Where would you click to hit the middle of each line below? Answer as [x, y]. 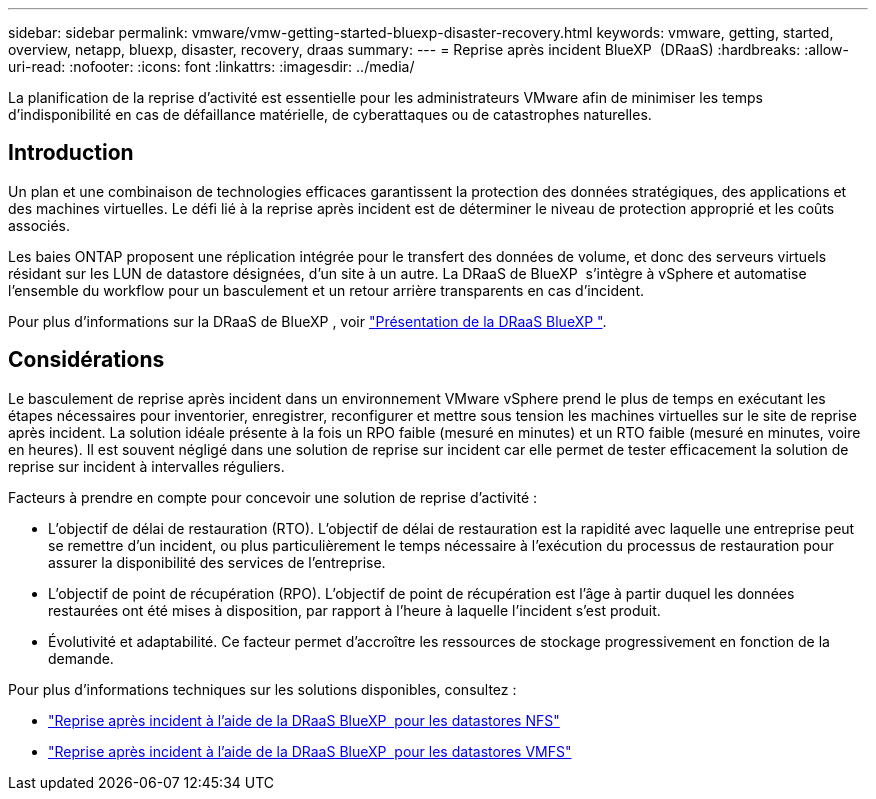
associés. [39, 225]
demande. [81, 658]
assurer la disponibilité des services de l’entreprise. [217, 562]
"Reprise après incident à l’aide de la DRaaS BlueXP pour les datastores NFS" [304, 720]
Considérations [86, 360]
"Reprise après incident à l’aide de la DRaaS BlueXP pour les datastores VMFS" [310, 751]
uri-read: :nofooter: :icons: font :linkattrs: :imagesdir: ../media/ [211, 66]
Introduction [71, 153]
